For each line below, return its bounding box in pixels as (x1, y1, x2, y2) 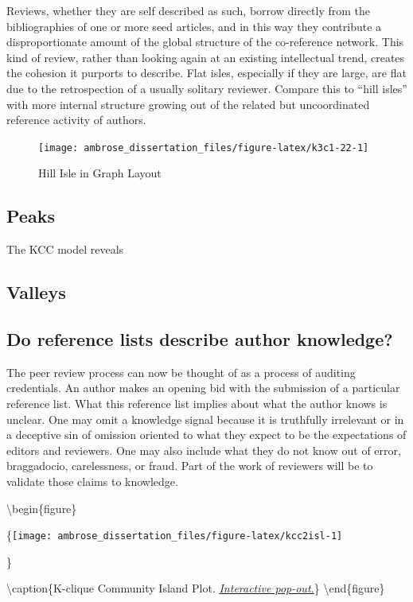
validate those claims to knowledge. (6, 472, 178, 489)
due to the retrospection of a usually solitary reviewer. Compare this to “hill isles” (6, 80, 407, 96)
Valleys (6, 280, 66, 305)
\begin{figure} (6, 499, 77, 516)
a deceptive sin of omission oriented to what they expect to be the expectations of (6, 426, 407, 443)
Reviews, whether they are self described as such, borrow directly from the (6, 2, 370, 18)
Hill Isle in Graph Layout (38, 165, 162, 181)
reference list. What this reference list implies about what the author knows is (6, 394, 388, 411)
